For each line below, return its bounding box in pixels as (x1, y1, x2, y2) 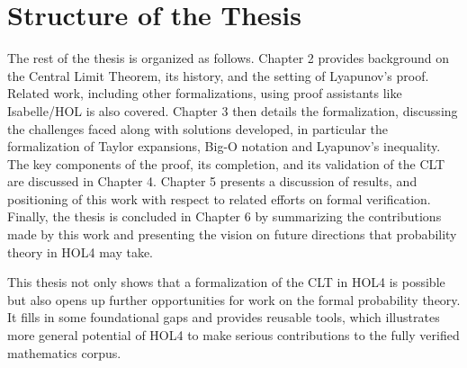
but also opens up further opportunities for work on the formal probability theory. (7, 290, 461, 309)
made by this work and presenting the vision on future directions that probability (7, 225, 457, 244)
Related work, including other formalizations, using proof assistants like (7, 84, 402, 103)
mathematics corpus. (7, 343, 121, 362)
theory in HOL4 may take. (7, 242, 154, 261)
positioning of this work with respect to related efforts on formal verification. (7, 189, 431, 208)
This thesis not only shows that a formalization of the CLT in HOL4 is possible (7, 273, 445, 292)
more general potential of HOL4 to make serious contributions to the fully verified (7, 326, 460, 345)
